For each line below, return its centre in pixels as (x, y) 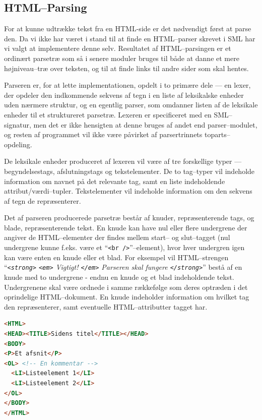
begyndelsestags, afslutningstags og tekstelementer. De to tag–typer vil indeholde (129, 171)
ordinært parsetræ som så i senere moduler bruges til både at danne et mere (122, 58)
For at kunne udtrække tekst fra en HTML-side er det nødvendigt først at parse (128, 28)
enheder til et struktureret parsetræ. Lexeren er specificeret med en (108, 114)
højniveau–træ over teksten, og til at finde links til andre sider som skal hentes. (126, 68)
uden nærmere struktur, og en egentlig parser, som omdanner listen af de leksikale (131, 105)
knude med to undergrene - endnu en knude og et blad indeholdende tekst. (119, 277)
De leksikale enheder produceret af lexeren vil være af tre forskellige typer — (123, 161)
